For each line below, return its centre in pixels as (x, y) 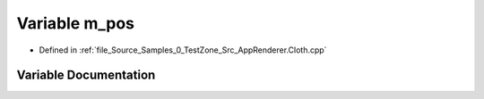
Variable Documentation (86, 75)
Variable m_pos (75, 23)
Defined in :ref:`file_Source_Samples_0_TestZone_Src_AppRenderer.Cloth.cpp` (183, 50)
